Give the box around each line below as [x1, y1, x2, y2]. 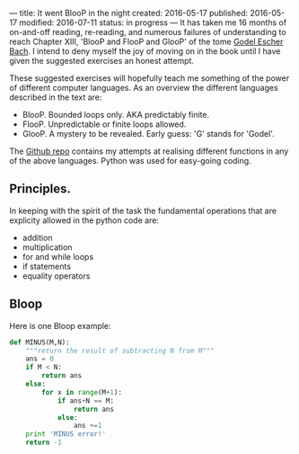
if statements [22, 261, 72, 272]
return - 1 [25, 438, 63, 448]
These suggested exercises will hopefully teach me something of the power [9, 73, 290, 84]
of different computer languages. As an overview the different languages [9, 83, 278, 93]
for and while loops [22, 251, 94, 262]
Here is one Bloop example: [9, 320, 111, 331]
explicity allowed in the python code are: [9, 215, 160, 226]
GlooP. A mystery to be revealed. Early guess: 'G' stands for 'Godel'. [22, 129, 276, 138]
